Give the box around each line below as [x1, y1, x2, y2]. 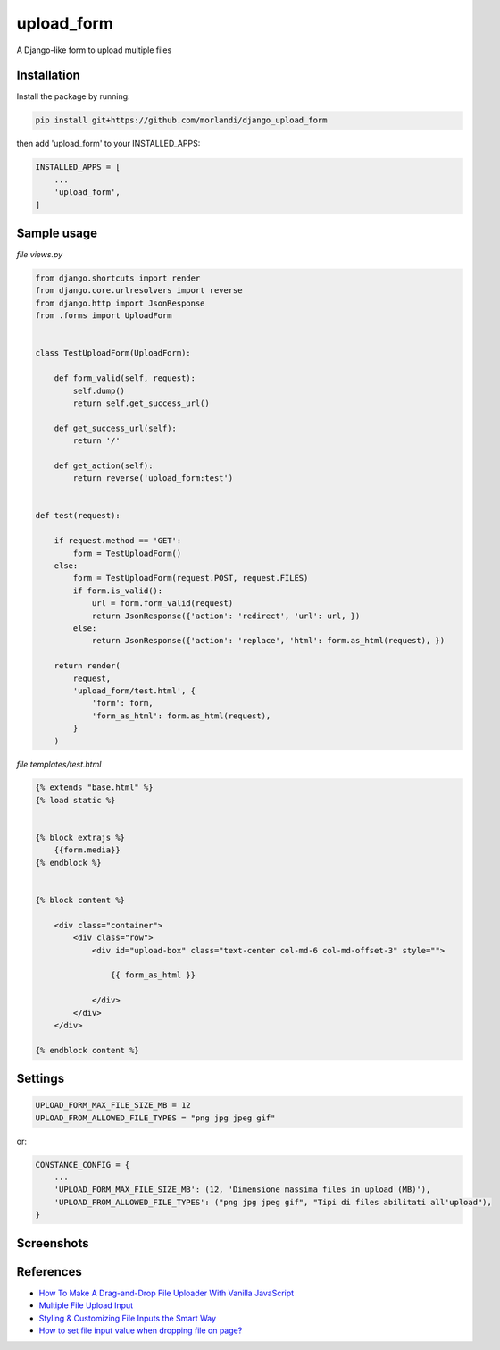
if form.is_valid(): [72, 585, 163, 596]
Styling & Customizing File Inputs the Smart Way [38, 1312, 217, 1323]
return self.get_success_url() [72, 398, 210, 408]
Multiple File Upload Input [38, 1300, 134, 1311]
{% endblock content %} [35, 1045, 140, 1055]
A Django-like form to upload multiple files [16, 45, 172, 55]
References [16, 1264, 82, 1279]
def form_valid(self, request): [54, 373, 196, 383]
